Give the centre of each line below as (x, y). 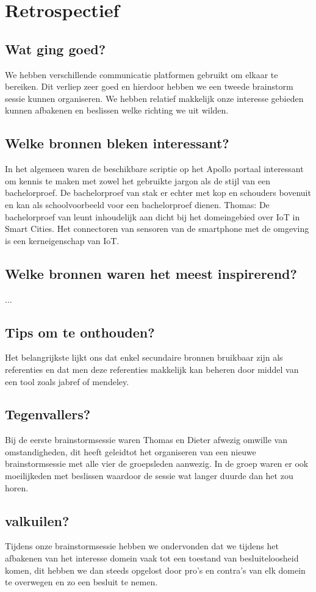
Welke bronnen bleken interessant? (117, 143)
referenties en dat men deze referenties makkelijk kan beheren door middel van (152, 369)
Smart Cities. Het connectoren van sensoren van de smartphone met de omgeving (157, 229)
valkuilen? (37, 520)
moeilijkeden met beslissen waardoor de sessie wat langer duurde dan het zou (149, 476)
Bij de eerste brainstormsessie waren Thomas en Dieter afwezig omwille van (146, 440)
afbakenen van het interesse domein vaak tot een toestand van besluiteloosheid (152, 558)
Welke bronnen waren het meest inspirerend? (151, 273)
